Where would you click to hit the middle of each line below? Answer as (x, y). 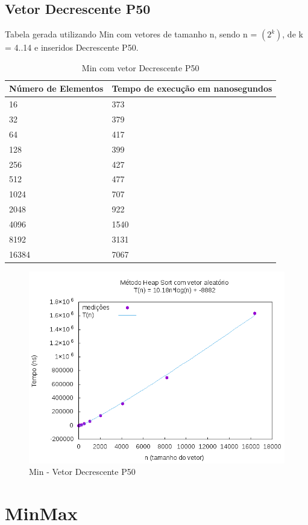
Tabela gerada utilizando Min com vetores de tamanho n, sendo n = (131, 34)
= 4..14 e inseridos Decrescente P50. (72, 47)
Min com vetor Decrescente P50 (140, 67)
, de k (293, 34)
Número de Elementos (56, 88)
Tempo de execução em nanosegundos (192, 88)
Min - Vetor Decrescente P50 (82, 472)
